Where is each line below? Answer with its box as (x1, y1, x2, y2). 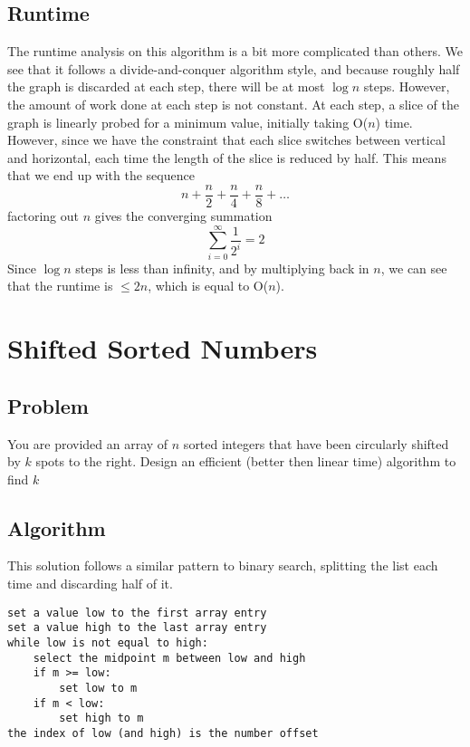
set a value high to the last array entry (7, 621, 267, 635)
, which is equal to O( (148, 276, 269, 295)
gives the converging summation (94, 206, 273, 225)
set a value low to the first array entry (7, 606, 267, 619)
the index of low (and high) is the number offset (7, 726, 319, 740)
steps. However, (363, 77, 450, 96)
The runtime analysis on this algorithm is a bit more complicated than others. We (7, 42, 463, 61)
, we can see (380, 258, 447, 277)
